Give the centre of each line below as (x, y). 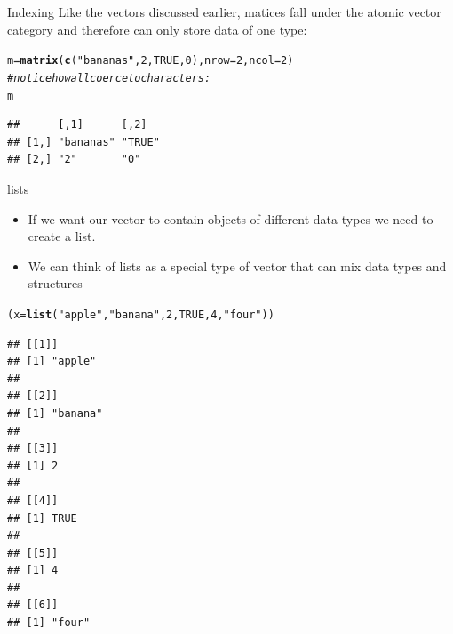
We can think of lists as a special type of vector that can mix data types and (237, 265)
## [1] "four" (49, 623)
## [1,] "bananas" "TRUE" (83, 142)
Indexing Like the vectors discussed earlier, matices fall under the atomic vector (224, 12)
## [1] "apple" (52, 361)
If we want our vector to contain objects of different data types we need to (230, 218)
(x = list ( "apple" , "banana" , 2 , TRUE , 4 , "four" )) (141, 314)
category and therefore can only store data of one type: (157, 29)
